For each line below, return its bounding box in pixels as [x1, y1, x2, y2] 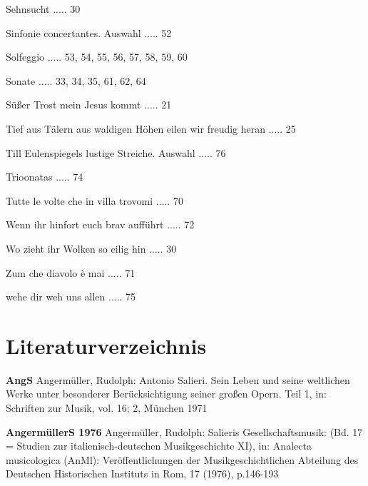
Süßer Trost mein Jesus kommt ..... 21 [6, 97, 172, 112]
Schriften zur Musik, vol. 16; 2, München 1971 [6, 400, 208, 415]
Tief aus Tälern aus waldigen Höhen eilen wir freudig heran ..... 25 [6, 121, 296, 136]
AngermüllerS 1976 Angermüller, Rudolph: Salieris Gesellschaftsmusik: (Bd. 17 [6, 424, 363, 439]
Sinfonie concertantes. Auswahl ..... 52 [6, 25, 172, 40]
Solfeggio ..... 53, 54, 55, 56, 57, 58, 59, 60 [6, 49, 188, 64]
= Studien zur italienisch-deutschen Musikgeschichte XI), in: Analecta [6, 438, 312, 453]
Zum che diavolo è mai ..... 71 [6, 265, 136, 280]
